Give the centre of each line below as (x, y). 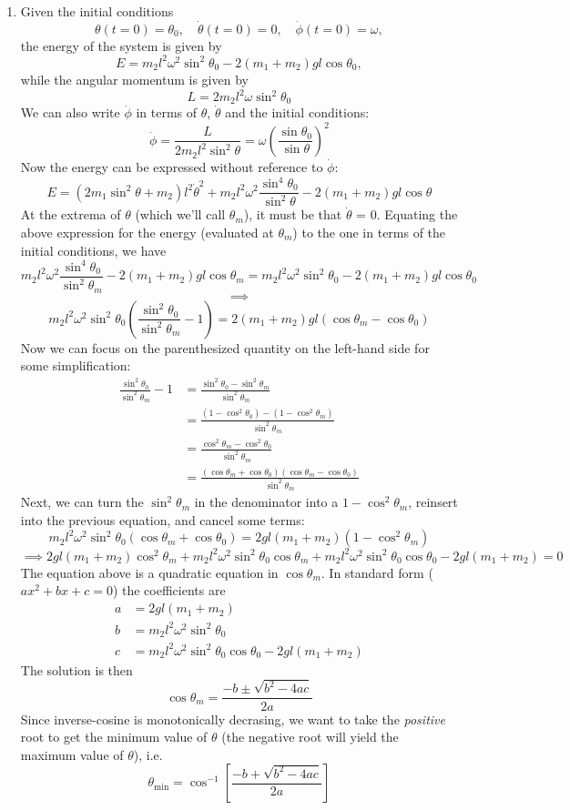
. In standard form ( (377, 572)
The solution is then (76, 669)
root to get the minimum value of (114, 737)
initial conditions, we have (93, 250)
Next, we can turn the (82, 502)
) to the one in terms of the (369, 233)
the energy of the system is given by (121, 45)
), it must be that (293, 214)
